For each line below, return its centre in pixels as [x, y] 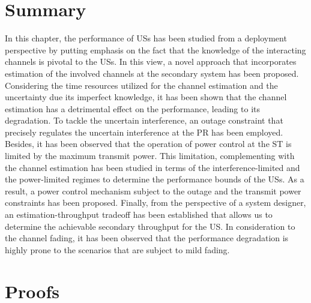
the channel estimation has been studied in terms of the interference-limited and [152, 167]
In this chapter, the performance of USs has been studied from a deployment [146, 38]
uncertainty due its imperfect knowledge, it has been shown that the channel [146, 97]
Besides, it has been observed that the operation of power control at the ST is [148, 144]
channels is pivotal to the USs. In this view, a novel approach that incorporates [151, 61]
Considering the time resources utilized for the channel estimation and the [141, 85]
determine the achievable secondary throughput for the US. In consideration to [150, 226]
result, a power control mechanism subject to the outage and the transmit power [153, 190]
